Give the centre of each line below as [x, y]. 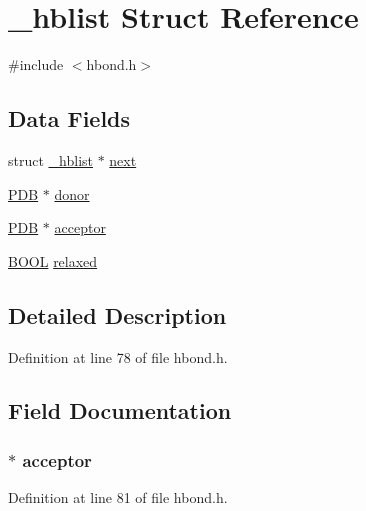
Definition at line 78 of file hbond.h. [118, 356]
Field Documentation [120, 410]
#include [36, 64]
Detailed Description [117, 314]
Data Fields [69, 118]
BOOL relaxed [53, 260]
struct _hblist [50, 159]
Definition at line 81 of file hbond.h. [118, 497]
